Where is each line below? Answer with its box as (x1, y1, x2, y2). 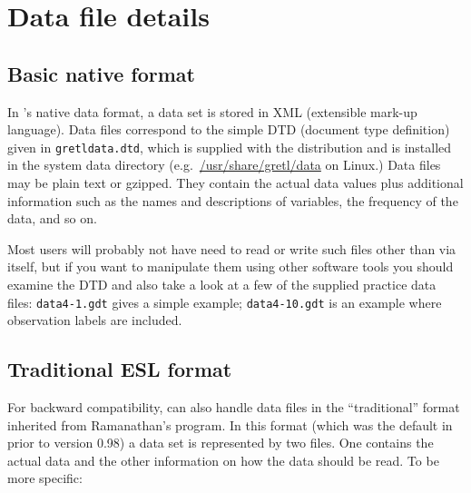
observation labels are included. (7, 311, 182, 330)
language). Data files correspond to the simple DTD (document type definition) (7, 120, 450, 139)
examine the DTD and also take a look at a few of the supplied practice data (7, 274, 437, 293)
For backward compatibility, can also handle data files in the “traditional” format (7, 398, 460, 417)
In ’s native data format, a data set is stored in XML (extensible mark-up (7, 102, 417, 121)
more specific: (7, 468, 83, 488)
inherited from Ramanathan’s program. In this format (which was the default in (7, 415, 453, 434)
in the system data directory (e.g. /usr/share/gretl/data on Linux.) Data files (7, 155, 441, 174)
